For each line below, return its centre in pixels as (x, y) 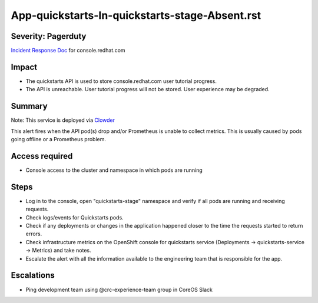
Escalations (33, 276)
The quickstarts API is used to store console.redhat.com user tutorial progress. (121, 81)
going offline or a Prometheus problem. (58, 139)
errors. (34, 234)
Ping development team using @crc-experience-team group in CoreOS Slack (119, 289)
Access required (42, 156)
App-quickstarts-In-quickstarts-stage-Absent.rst (136, 15)
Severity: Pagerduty (49, 36)
